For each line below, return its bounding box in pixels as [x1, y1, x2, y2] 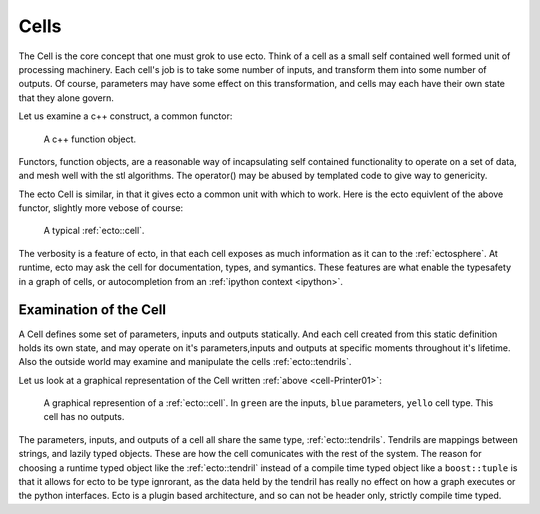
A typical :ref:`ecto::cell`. [43, 225, 145, 237]
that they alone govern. [18, 91, 115, 104]
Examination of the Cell [18, 301, 167, 319]
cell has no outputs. [43, 411, 125, 423]
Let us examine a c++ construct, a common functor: [18, 110, 233, 122]
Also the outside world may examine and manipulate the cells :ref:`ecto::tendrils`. [18, 356, 352, 368]
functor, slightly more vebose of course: [18, 202, 184, 214]
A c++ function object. [43, 133, 137, 145]
